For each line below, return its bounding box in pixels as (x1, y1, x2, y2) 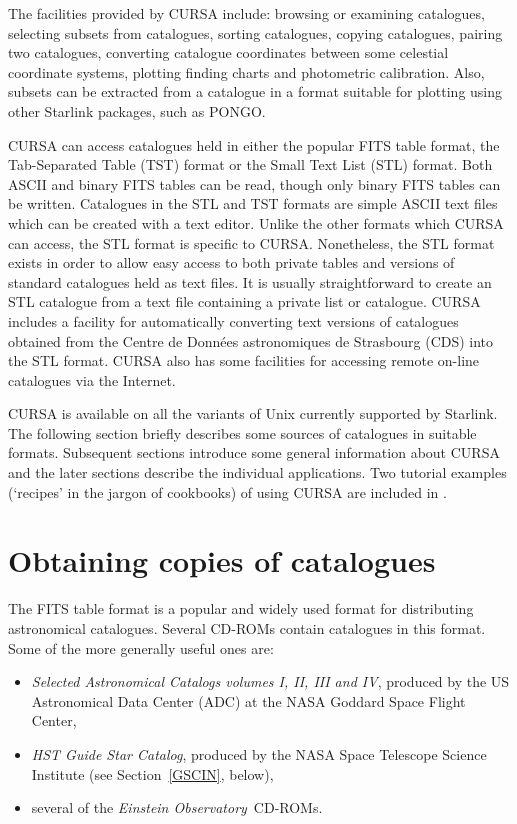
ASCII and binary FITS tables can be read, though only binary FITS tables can (8, 173, 501, 194)
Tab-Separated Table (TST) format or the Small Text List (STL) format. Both (8, 154, 493, 175)
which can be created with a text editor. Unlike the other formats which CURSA (8, 212, 504, 233)
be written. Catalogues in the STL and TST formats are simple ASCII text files (8, 193, 498, 214)
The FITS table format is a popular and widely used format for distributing (8, 598, 474, 619)
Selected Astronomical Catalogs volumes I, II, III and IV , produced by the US (31, 671, 510, 692)
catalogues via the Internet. (8, 369, 176, 390)
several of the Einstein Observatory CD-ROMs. (31, 797, 323, 818)
